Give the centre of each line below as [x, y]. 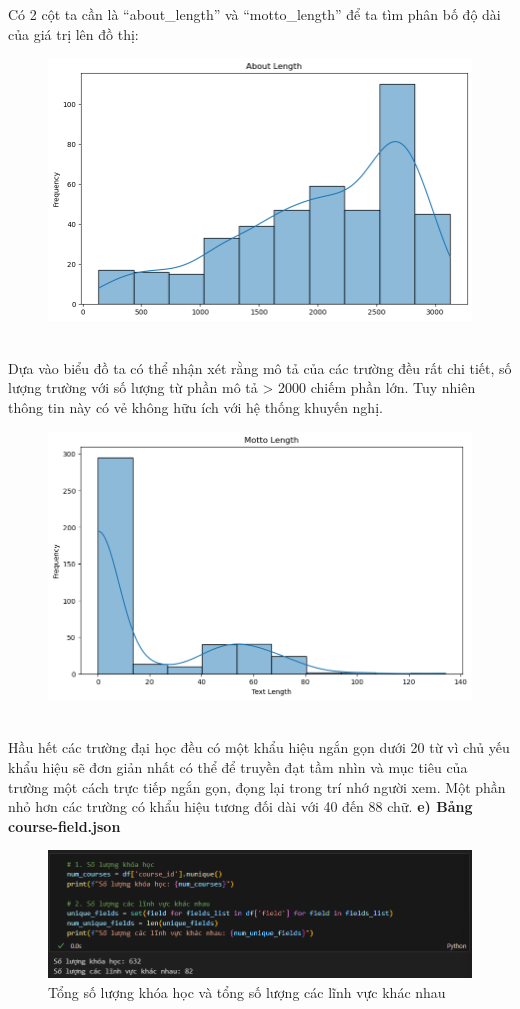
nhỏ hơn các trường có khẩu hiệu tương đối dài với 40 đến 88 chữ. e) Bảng [240, 806]
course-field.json [64, 825]
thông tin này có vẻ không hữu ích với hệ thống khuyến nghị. [195, 406]
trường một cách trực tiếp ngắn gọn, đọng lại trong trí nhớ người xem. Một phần [257, 786]
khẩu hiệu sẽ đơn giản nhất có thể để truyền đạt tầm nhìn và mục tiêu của [238, 767]
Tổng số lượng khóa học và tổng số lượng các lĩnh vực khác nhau [247, 991]
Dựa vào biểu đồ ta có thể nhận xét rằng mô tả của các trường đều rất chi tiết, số [260, 367]
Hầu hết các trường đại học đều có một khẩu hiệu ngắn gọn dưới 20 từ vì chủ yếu [259, 747]
